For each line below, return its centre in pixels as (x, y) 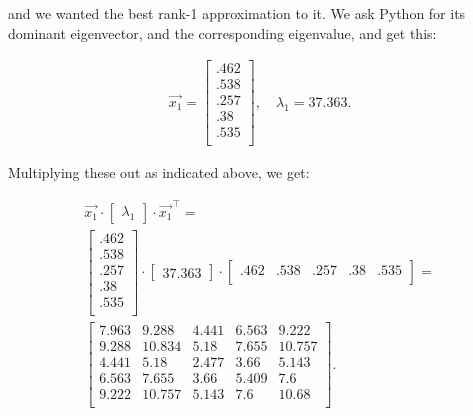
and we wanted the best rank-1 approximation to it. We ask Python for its (237, 13)
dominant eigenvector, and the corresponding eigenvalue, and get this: (222, 32)
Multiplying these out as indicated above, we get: (159, 172)
